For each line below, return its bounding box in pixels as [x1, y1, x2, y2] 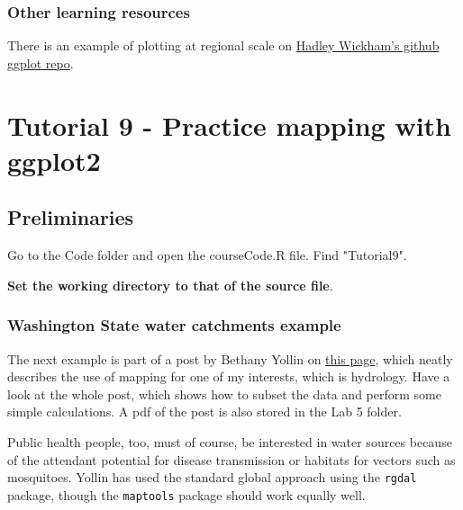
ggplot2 [7, 141, 101, 178]
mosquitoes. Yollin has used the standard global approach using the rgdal [7, 468, 417, 487]
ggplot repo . [7, 53, 74, 72]
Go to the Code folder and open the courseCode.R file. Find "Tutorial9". [7, 246, 407, 264]
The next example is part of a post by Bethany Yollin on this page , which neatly [7, 349, 453, 368]
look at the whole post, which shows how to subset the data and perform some [7, 384, 441, 403]
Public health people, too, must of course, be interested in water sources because [7, 432, 452, 451]
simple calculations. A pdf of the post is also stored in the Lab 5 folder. [7, 402, 402, 421]
